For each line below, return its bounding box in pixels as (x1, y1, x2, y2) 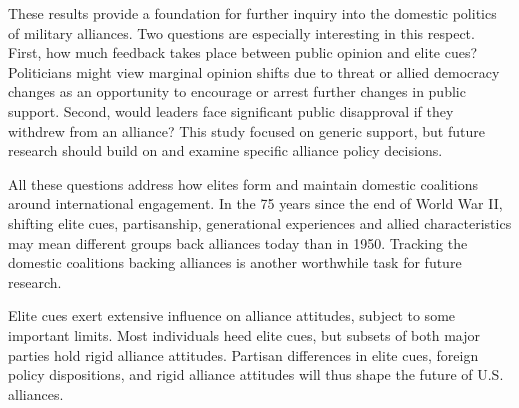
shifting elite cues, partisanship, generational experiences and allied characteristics (8, 212, 512, 233)
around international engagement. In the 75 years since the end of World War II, (8, 193, 503, 214)
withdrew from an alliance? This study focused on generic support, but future (8, 120, 485, 141)
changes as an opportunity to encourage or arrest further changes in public (8, 81, 466, 102)
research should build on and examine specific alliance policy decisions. (8, 140, 443, 161)
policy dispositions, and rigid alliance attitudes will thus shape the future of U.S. (8, 364, 504, 385)
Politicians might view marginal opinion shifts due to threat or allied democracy (8, 61, 500, 82)
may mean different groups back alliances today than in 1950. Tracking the (8, 232, 468, 253)
